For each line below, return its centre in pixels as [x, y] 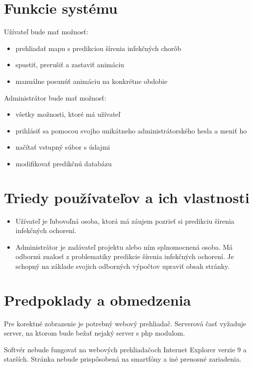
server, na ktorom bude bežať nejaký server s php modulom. [95, 333]
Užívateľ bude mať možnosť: [46, 32]
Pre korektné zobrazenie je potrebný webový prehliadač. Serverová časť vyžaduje [125, 323]
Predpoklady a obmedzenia [98, 300]
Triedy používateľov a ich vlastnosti [127, 197]
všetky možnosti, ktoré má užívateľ [68, 114]
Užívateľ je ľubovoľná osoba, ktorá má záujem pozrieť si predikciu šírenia [125, 221]
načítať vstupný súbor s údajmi [63, 147]
